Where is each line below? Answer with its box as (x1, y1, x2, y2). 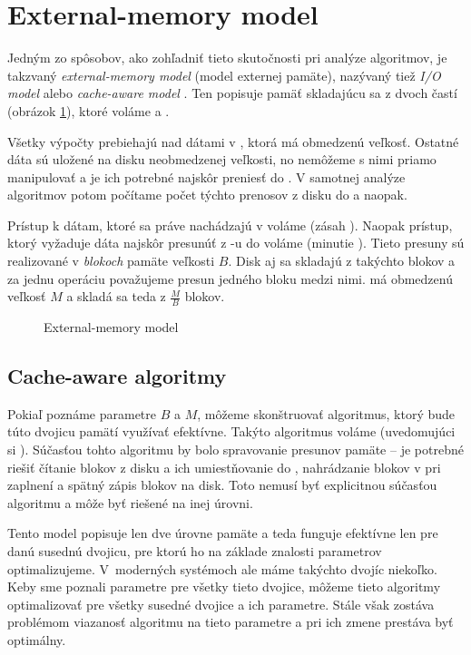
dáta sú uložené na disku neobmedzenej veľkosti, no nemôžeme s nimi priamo (7, 150, 437, 169)
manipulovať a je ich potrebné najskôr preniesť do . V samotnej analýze (7, 167, 406, 186)
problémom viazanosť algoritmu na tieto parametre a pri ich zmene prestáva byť (7, 612, 454, 631)
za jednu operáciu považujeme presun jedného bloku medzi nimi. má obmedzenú (7, 269, 453, 288)
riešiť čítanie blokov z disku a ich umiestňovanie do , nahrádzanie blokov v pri (7, 457, 441, 476)
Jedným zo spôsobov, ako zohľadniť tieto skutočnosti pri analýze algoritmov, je (7, 48, 447, 67)
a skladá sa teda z (66, 287, 166, 306)
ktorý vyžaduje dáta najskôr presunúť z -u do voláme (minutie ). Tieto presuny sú (7, 233, 465, 252)
